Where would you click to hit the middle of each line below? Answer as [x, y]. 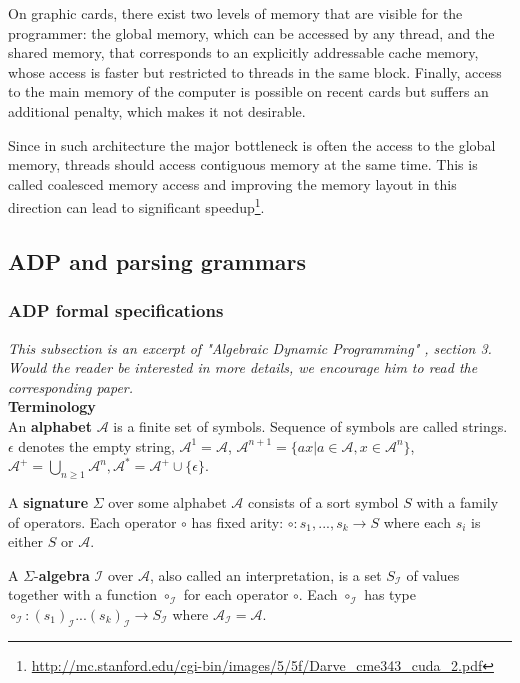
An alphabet [50, 425]
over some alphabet [167, 501]
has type [390, 594]
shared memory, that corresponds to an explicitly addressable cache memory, [243, 52]
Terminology [52, 406]
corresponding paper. [71, 386]
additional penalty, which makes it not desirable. [157, 110]
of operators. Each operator [92, 521]
